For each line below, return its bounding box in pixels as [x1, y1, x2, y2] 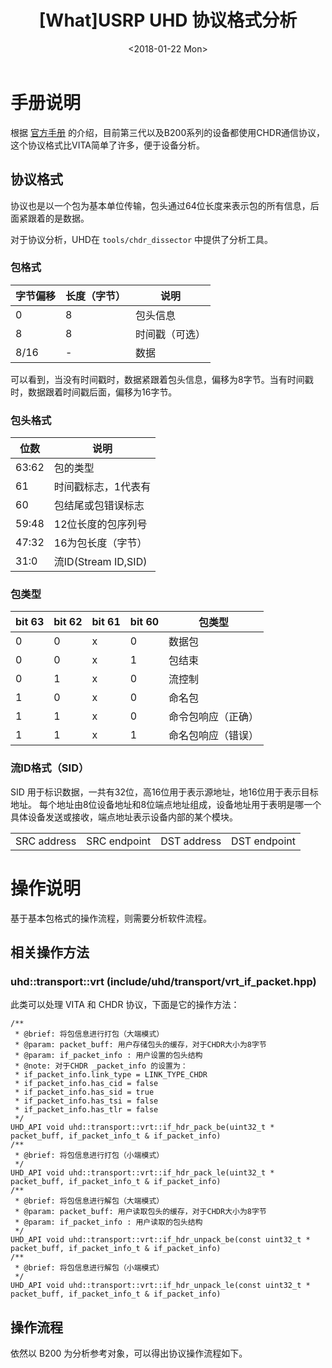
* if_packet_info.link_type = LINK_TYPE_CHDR [14, 1070, 208, 1080]
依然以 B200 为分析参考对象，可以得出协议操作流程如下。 [10, 1347, 248, 1360]
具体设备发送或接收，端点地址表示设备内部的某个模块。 [10, 811, 238, 823]
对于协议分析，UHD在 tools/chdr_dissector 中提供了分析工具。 [10, 233, 273, 245]
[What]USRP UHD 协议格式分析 [38, 9, 298, 32]
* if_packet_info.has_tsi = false [14, 1096, 159, 1106]
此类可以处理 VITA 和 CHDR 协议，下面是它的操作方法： [10, 999, 240, 1011]
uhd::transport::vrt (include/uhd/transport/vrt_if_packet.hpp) [10, 974, 317, 988]
